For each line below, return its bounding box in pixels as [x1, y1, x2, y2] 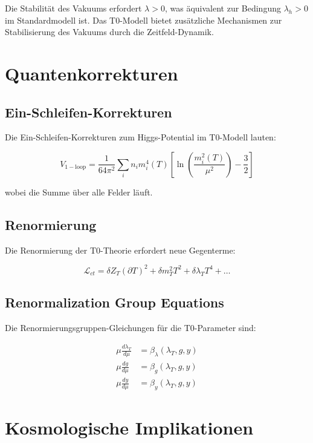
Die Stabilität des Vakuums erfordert [5, 2, 142, 14]
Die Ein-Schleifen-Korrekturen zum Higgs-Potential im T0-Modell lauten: [5, 131, 276, 143]
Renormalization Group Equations [5, 293, 224, 312]
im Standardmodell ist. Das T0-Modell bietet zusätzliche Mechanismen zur [5, 13, 282, 26]
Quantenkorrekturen [5, 61, 178, 85]
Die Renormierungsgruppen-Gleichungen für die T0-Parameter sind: [5, 321, 256, 334]
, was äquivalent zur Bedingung [164, 2, 281, 14]
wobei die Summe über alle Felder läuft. [5, 185, 153, 198]
